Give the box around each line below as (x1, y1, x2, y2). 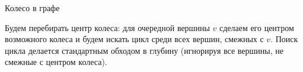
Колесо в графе (5, 2, 60, 13)
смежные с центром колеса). (5, 56, 107, 68)
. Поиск (270, 33, 298, 45)
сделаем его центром (219, 21, 294, 33)
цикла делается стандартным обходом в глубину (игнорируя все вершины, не (5, 44, 284, 56)
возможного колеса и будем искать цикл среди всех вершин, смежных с (5, 33, 264, 45)
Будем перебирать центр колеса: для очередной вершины (5, 21, 210, 33)
